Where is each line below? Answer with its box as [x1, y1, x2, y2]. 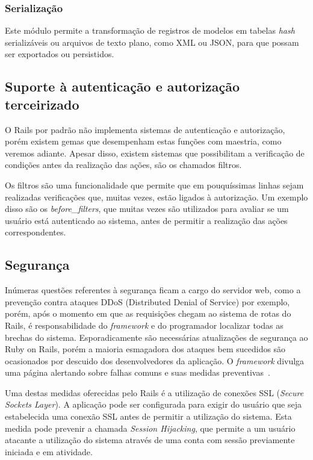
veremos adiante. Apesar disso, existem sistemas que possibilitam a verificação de [5, 146, 305, 159]
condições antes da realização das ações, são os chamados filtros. [5, 158, 242, 171]
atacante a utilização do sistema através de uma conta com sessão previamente [5, 434, 295, 446]
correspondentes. [5, 226, 66, 238]
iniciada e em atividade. [5, 445, 93, 458]
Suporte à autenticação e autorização [5, 77, 240, 96]
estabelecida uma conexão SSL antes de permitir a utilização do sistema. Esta [5, 410, 292, 423]
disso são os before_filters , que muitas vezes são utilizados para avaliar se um [5, 202, 289, 215]
